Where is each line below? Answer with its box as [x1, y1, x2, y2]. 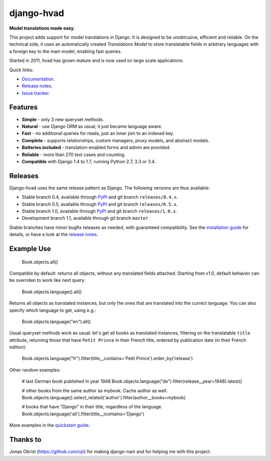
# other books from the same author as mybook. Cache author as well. [22, 387, 168, 394]
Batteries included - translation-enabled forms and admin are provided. [22, 145, 171, 151]
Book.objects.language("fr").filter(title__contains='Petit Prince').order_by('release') [22, 356, 193, 362]
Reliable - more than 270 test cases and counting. [22, 151, 125, 158]
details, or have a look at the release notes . [9, 232, 98, 238]
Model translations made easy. [9, 25, 75, 31]
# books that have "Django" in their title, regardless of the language [22, 404, 162, 410]
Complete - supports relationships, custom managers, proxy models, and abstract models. [22, 137, 210, 143]
